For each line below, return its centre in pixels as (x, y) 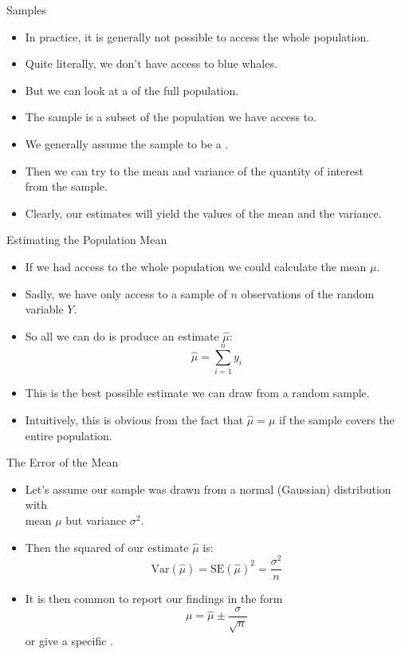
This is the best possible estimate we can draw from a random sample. (197, 393)
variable (44, 309)
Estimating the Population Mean (87, 240)
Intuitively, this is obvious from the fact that (134, 420)
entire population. (69, 435)
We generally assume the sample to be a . (127, 143)
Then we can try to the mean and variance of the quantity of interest (194, 170)
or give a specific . (69, 640)
